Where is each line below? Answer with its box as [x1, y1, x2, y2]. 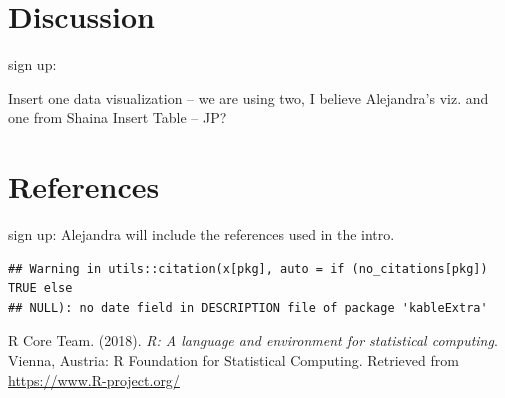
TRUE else [8, 281, 73, 296]
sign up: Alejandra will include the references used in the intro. [8, 224, 395, 245]
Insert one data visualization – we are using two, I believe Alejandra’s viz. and [8, 87, 489, 108]
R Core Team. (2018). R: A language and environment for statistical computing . [8, 330, 498, 351]
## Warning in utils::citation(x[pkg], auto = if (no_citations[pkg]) [8, 261, 488, 276]
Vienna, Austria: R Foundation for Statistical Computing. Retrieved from [8, 350, 459, 370]
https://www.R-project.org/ [8, 369, 180, 390]
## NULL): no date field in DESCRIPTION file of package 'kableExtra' [8, 300, 488, 315]
